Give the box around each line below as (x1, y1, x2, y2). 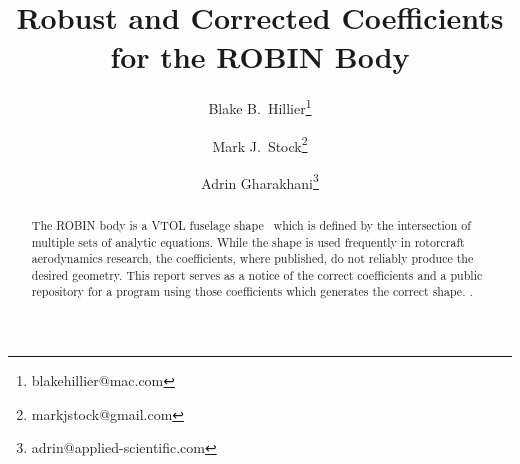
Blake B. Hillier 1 (208, 95, 312, 118)
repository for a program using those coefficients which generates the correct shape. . (31, 283, 473, 300)
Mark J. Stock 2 (212, 132, 308, 156)
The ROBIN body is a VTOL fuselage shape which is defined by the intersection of (31, 216, 471, 233)
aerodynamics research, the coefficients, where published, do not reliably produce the (31, 250, 474, 267)
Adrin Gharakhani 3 (201, 169, 319, 193)
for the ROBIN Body (110, 36, 410, 77)
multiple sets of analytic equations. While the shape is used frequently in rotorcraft (31, 233, 465, 250)
